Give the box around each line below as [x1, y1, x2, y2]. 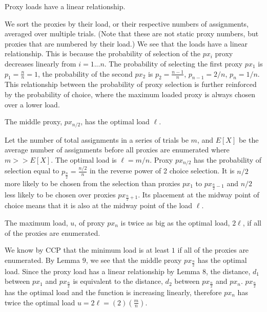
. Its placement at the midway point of [138, 189, 259, 199]
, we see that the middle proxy [86, 254, 182, 265]
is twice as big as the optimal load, [120, 217, 230, 228]
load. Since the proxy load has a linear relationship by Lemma [5, 265, 200, 276]
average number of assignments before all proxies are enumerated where [5, 144, 230, 155]
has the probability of [194, 154, 262, 165]
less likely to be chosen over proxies [5, 189, 116, 199]
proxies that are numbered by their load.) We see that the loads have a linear [5, 38, 248, 49]
